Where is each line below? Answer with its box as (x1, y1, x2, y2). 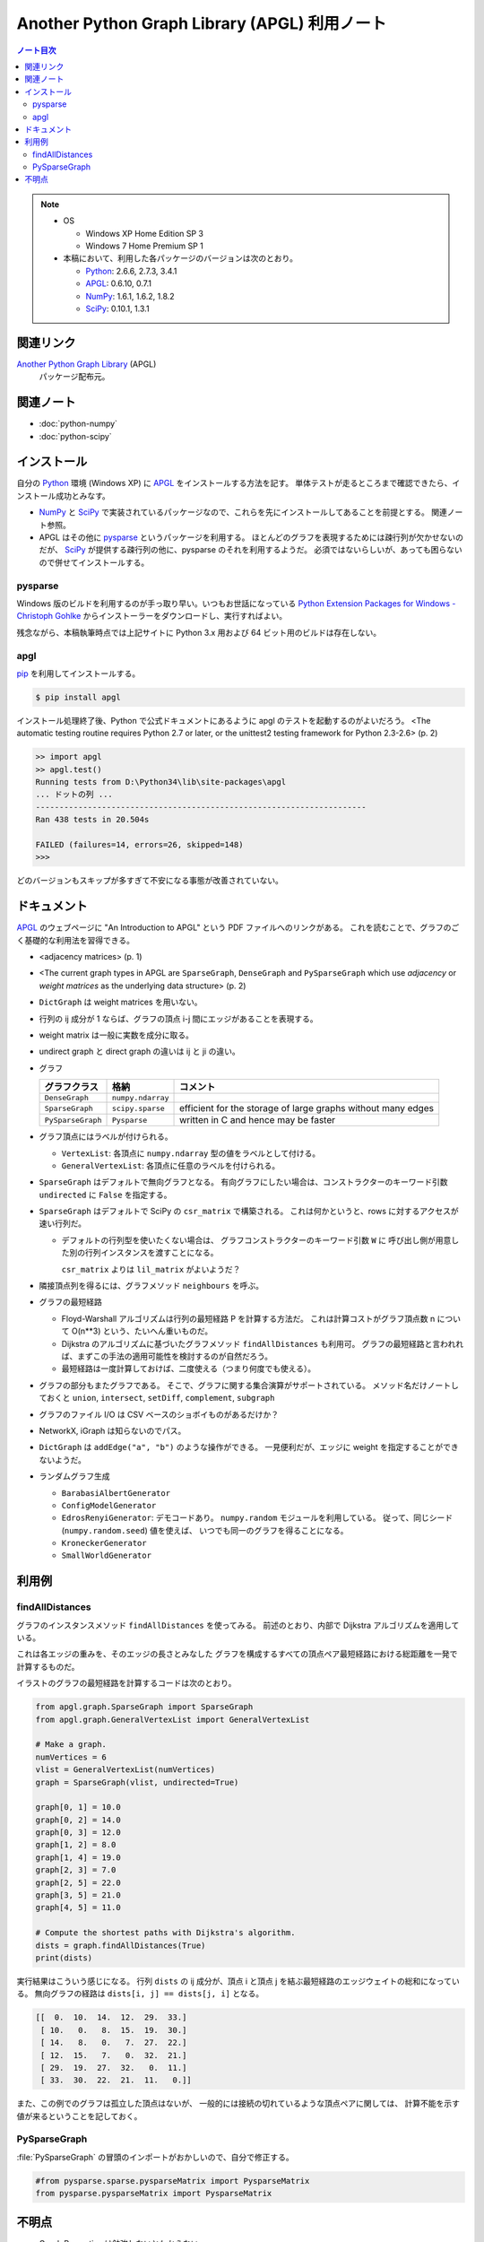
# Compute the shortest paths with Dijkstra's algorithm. (35, 1928, 296, 1938)
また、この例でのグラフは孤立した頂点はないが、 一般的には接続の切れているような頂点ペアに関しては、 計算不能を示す (16, 2099, 461, 2109)
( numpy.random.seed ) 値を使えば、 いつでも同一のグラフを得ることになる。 (61, 1525, 349, 1535)
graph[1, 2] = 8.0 (35, 1839, 117, 1850)
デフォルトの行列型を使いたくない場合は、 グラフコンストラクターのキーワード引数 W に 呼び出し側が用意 (61, 1234, 452, 1246)
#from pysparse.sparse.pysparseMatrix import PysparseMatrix (35, 2176, 310, 2186)
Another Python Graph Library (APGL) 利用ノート (16, 13, 387, 33)
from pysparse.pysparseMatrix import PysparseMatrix (35, 2188, 272, 2199)
